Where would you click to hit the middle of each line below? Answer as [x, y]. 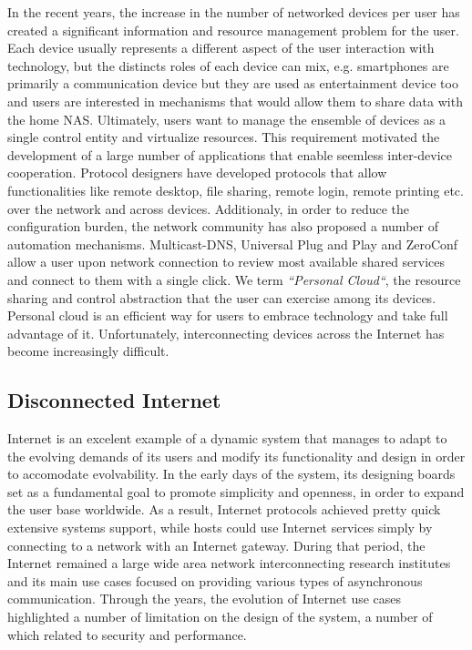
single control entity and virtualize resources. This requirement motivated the [224, 137]
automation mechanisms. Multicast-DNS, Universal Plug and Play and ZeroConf [233, 244]
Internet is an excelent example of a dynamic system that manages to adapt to [227, 438]
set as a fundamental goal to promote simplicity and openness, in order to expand [236, 491]
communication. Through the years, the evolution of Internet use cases [205, 599]
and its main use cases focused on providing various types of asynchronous [215, 580]
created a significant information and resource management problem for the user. [233, 30]
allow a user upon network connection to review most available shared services [226, 262]
